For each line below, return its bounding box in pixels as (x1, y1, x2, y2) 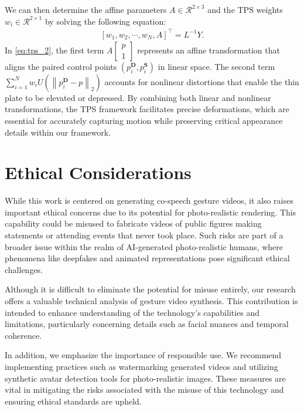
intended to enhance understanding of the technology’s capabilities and (5, 306, 260, 318)
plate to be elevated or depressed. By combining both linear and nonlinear (5, 91, 271, 103)
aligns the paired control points (5, 60, 117, 72)
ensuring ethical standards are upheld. (5, 395, 142, 407)
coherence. (5, 329, 42, 341)
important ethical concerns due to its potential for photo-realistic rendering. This (5, 206, 296, 218)
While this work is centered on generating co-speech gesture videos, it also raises (5, 194, 293, 207)
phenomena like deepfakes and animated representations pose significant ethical (5, 252, 290, 264)
